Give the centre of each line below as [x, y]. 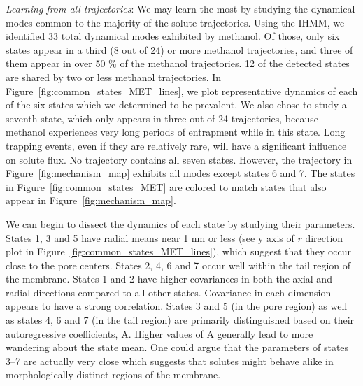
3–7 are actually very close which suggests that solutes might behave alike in [170, 360]
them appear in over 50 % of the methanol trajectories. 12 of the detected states [178, 63]
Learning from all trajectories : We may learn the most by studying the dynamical [180, 8]
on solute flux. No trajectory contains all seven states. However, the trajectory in [179, 159]
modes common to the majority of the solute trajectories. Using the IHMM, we [175, 22]
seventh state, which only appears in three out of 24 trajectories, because [162, 118]
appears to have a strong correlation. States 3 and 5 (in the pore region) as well [177, 306]
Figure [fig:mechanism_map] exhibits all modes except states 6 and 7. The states [180, 173]
